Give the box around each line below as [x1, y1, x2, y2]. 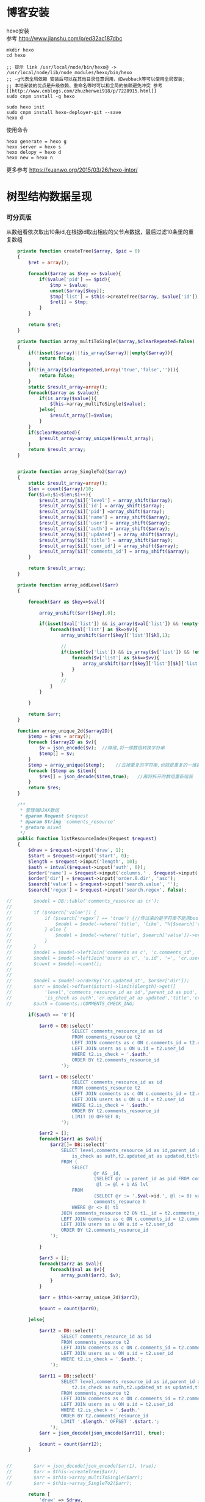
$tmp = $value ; [49, 282, 88, 288]
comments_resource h [93, 1199, 146, 1205]
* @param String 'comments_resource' [20, 819, 116, 825]
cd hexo [6, 52, 26, 58]
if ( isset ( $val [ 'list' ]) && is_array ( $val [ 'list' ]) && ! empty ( [38, 621, 201, 627]
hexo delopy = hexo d [6, 149, 62, 155]
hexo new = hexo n [6, 154, 53, 161]
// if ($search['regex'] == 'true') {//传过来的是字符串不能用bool [6, 915, 201, 921]
